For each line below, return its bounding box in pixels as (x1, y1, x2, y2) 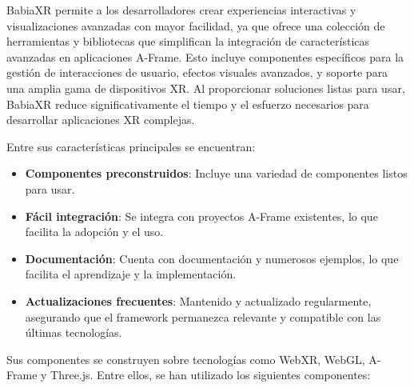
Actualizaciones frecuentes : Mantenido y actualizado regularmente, (25, 292, 372, 309)
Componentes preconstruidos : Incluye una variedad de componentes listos (25, 165, 408, 182)
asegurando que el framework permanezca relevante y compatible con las (25, 308, 381, 325)
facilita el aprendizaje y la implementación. (25, 266, 237, 282)
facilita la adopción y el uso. (25, 223, 164, 240)
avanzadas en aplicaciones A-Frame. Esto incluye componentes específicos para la (6, 48, 404, 65)
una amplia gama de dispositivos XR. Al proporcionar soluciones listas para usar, (6, 79, 405, 96)
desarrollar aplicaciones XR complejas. (6, 111, 195, 128)
